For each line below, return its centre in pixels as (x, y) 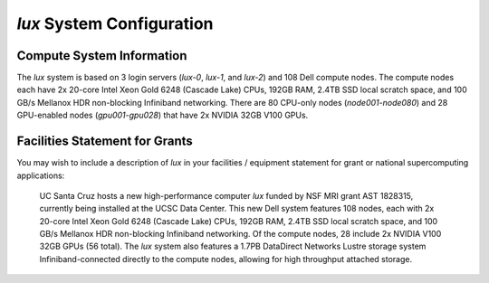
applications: (41, 175)
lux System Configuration (115, 24)
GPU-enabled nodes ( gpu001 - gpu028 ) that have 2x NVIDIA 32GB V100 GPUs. (163, 115)
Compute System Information (102, 56)
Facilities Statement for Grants (105, 141)
